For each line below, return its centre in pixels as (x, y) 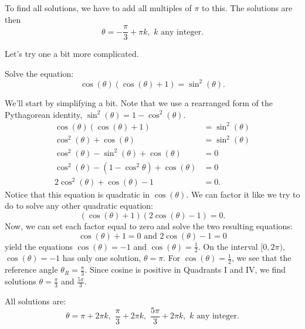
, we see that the (261, 258)
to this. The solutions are (247, 8)
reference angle (31, 269)
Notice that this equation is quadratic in (77, 194)
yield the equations (39, 246)
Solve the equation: (39, 73)
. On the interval (228, 246)
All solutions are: (35, 301)
